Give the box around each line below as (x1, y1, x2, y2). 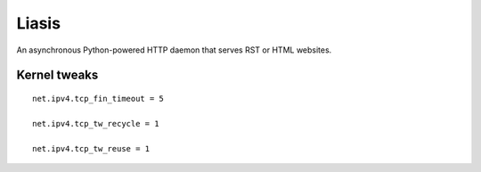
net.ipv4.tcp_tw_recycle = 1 (32, 119, 159, 128)
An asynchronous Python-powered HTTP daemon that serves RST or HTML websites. (16, 45, 332, 55)
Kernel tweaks (16, 68, 99, 83)
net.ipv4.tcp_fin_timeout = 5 (32, 94, 165, 103)
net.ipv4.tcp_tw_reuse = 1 (32, 143, 151, 153)
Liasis (16, 13, 61, 33)
